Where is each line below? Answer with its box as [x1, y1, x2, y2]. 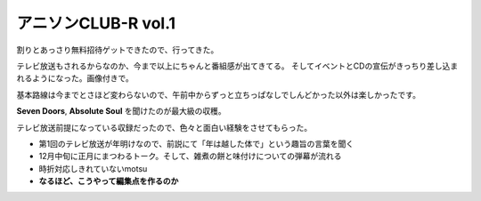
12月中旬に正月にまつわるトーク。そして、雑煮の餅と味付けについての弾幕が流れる [38, 151, 342, 162]
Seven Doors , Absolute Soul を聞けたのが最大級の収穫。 [16, 106, 226, 117]
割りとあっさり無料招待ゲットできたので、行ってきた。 [16, 44, 219, 55]
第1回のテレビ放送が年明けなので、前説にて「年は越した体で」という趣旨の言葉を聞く [38, 138, 355, 149]
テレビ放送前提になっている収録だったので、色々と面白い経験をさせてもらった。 [16, 122, 313, 133]
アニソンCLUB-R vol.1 [16, 13, 176, 33]
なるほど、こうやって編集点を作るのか [38, 176, 179, 187]
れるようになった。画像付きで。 [16, 73, 134, 84]
